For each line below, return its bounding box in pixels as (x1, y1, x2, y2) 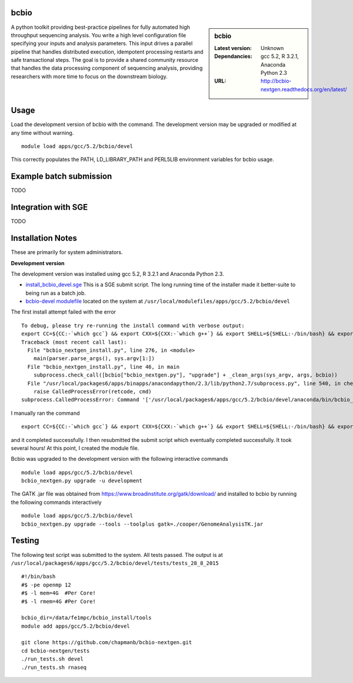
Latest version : (214, 44, 252, 51)
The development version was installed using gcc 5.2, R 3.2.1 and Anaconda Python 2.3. (11, 270, 224, 277)
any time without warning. (11, 129, 74, 136)
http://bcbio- (261, 77, 292, 85)
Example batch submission (11, 171, 112, 182)
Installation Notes (11, 233, 78, 243)
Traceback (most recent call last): (21, 339, 127, 345)
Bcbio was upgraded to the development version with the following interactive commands (11, 456, 229, 463)
